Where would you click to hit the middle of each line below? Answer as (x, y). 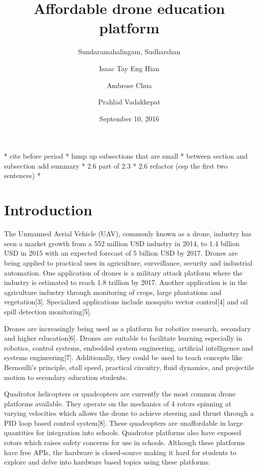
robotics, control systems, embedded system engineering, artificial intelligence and (129, 347)
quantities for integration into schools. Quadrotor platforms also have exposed (123, 432)
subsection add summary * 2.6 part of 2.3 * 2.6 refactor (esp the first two (116, 165)
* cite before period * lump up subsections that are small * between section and (126, 156)
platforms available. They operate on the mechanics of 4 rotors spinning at (118, 403)
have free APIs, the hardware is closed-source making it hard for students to (120, 452)
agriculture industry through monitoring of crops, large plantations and (113, 292)
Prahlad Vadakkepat (129, 102)
